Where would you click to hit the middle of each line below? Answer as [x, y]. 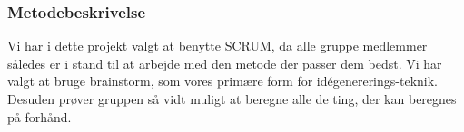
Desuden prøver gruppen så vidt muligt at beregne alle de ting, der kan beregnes [232, 99]
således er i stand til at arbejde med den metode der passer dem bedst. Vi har [225, 63]
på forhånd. [39, 116]
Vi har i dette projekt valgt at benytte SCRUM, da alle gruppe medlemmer [217, 46]
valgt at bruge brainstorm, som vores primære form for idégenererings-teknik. [222, 81]
